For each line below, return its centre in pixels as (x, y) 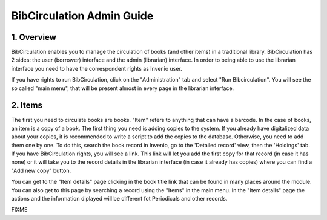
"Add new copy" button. (41, 170)
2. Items (27, 105)
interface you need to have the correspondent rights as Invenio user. (97, 68)
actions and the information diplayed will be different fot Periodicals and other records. (119, 199)
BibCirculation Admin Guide (82, 16)
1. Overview (34, 37)
